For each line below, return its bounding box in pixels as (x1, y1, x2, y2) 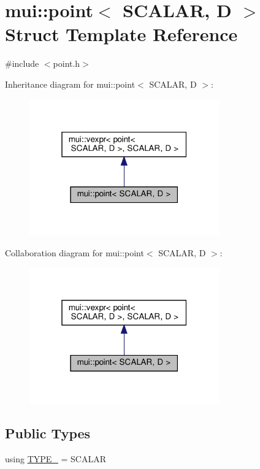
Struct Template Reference (5, 21, 238, 47)
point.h (53, 57, 80, 70)
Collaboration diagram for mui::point (5, 246, 144, 259)
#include (5, 57, 39, 70)
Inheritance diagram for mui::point (5, 77, 136, 90)
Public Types (5, 424, 91, 443)
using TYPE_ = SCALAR (5, 452, 106, 465)
